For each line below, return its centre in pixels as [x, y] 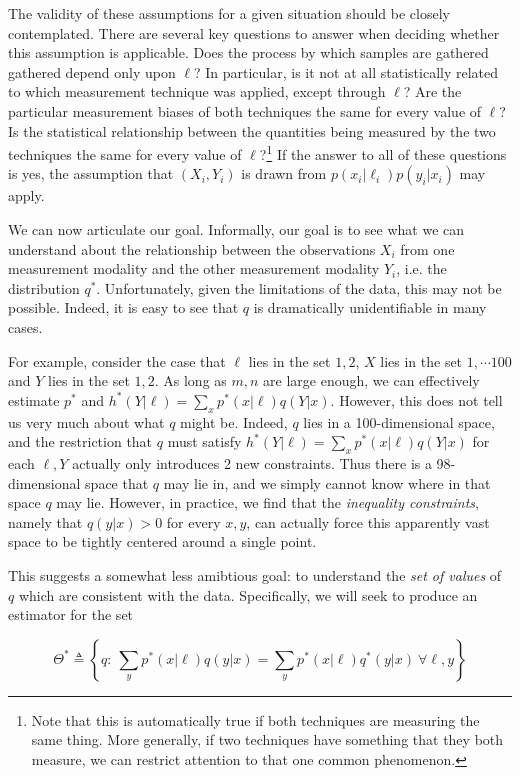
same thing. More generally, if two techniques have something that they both [267, 739]
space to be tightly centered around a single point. [162, 541]
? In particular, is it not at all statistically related [346, 71]
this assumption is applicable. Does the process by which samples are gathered [248, 52]
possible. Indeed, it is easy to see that [123, 307]
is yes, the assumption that [91, 173]
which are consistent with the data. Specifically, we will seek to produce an [248, 594]
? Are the [432, 91]
